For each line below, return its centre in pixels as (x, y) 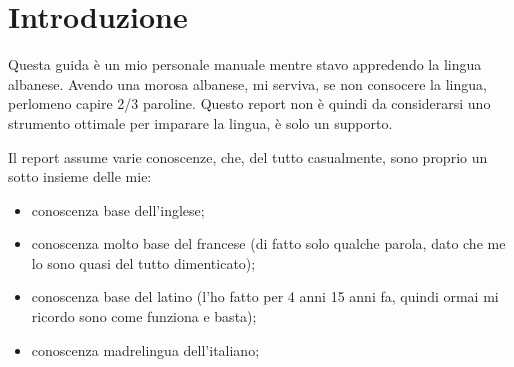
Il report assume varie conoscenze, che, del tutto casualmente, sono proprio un (248, 156)
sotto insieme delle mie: (80, 176)
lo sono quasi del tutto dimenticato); (143, 262)
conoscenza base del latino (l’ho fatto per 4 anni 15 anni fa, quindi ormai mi (265, 296)
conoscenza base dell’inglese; (118, 209)
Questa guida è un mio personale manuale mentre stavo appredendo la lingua (245, 64)
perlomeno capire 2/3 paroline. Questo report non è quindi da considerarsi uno (249, 103)
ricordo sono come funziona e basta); (144, 316)
